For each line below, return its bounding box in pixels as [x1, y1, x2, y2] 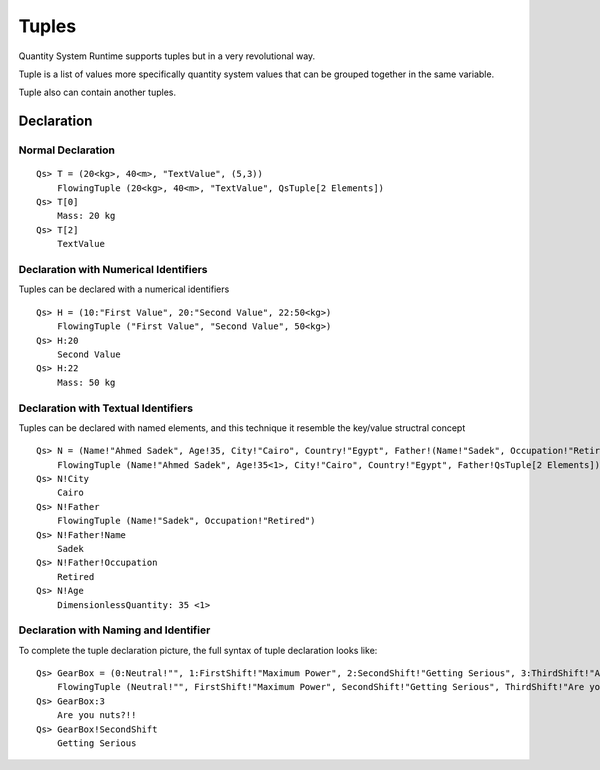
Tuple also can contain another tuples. [18, 86, 177, 99]
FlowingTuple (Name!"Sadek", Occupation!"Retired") [56, 515, 316, 527]
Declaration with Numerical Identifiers [18, 263, 208, 277]
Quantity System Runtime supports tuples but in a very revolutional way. [18, 50, 316, 62]
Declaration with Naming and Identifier [18, 623, 211, 637]
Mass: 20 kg [56, 210, 116, 222]
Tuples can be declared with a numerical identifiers [18, 283, 230, 295]
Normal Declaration [18, 143, 115, 157]
